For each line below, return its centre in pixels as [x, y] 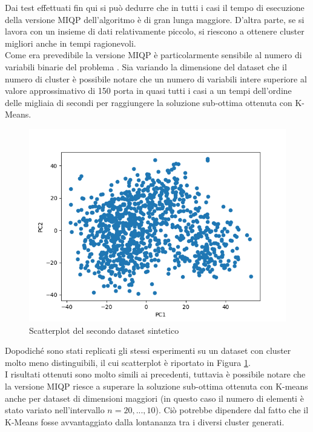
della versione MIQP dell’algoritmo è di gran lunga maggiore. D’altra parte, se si [155, 19]
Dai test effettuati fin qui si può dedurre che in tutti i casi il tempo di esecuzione [155, 7]
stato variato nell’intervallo [55, 410]
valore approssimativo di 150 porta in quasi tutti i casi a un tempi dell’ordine [148, 91]
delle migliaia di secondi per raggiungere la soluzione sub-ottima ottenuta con [149, 102]
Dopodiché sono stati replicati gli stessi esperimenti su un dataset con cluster [148, 351]
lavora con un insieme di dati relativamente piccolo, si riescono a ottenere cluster [155, 31]
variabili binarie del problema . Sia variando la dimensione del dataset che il [146, 66]
